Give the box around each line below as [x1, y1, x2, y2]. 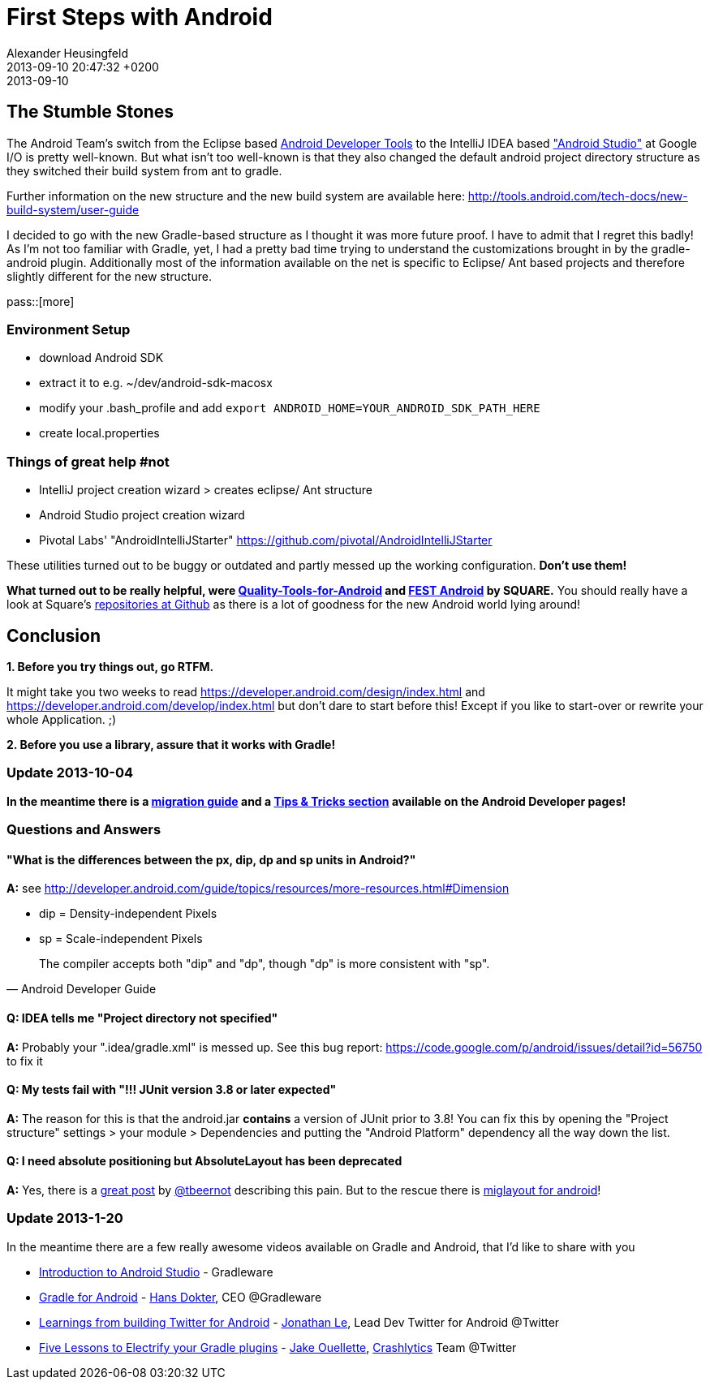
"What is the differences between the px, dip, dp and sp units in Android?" [6, 852, 416, 867]
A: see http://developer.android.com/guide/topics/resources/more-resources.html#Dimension [6, 881, 510, 896]
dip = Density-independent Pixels [39, 906, 217, 921]
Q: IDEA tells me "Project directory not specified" [6, 1010, 278, 1025]
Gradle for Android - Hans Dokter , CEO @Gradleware [39, 1289, 322, 1304]
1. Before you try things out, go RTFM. [6, 659, 214, 674]
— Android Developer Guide [6, 982, 157, 996]
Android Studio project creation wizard [39, 508, 245, 523]
